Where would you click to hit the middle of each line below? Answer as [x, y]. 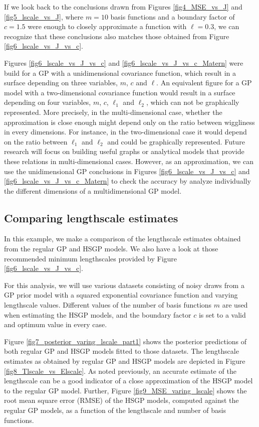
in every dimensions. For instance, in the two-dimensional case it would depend [125, 132]
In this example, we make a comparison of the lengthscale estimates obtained [122, 239]
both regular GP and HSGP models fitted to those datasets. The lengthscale [121, 351]
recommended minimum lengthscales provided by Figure [91, 258]
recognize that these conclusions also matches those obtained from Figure [117, 36]
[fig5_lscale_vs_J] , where [44, 16]
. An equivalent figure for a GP [204, 83]
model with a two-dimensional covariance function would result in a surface [120, 92]
